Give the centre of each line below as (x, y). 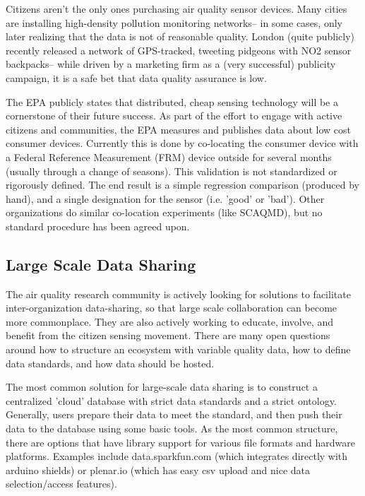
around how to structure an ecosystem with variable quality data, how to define (178, 349)
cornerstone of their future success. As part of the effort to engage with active (174, 116)
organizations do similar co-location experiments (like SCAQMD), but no (164, 212)
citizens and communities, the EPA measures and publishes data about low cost (179, 129)
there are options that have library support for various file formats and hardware (181, 442)
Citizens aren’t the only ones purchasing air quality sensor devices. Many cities (176, 8)
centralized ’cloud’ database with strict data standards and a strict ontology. (171, 400)
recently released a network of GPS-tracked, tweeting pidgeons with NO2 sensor (179, 50)
